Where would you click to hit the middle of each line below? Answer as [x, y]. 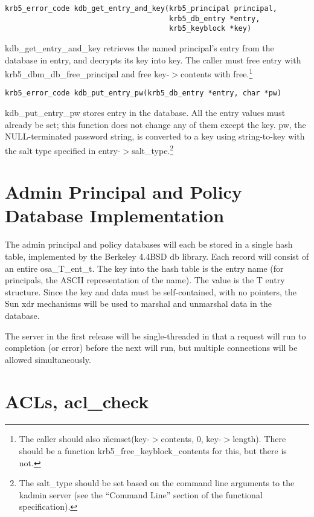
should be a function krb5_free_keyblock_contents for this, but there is [153, 451]
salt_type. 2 [153, 149]
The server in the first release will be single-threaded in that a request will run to [155, 336]
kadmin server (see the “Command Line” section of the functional [141, 494]
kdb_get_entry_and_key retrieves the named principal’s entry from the [139, 47]
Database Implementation [115, 215]
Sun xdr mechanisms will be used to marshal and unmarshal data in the [138, 303]
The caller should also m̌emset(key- [84, 439]
